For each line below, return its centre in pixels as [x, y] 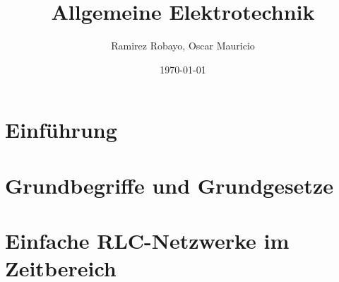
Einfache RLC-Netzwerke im [147, 241]
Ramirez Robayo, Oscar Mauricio [183, 46]
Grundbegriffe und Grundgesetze [169, 185]
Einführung [61, 130]
